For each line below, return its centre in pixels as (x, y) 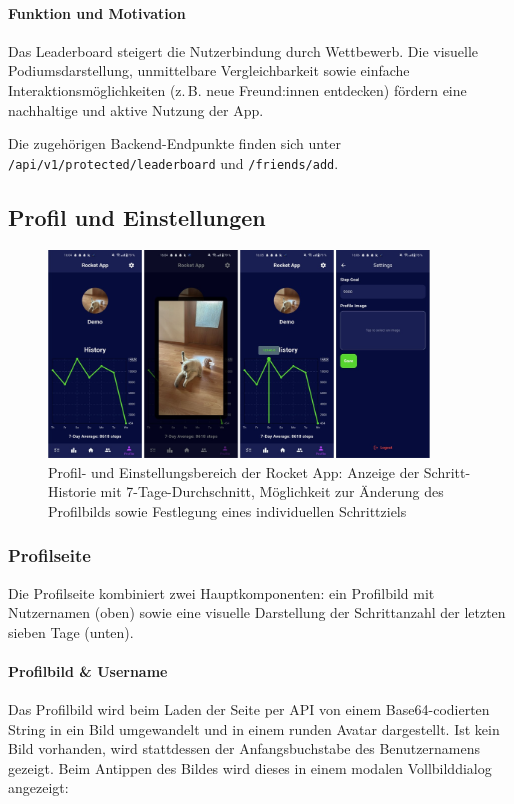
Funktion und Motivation (97, 12)
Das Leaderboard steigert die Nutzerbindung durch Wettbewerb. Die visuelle (243, 50)
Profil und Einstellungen (137, 216)
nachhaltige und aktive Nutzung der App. (136, 109)
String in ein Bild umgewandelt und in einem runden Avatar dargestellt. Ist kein (254, 728)
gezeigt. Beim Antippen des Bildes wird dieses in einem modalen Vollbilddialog (250, 767)
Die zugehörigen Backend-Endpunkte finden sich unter (174, 143)
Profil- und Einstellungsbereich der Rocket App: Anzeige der (234, 471)
